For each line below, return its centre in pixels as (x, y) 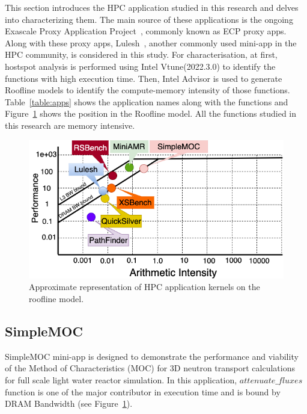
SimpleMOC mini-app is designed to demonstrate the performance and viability (152, 356)
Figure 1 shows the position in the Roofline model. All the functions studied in (151, 113)
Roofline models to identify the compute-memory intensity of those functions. (147, 90)
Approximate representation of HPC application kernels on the (144, 287)
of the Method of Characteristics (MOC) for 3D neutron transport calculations (150, 368)
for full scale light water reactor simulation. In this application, (121, 379)
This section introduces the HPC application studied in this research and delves (152, 7)
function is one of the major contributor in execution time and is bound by (143, 391)
